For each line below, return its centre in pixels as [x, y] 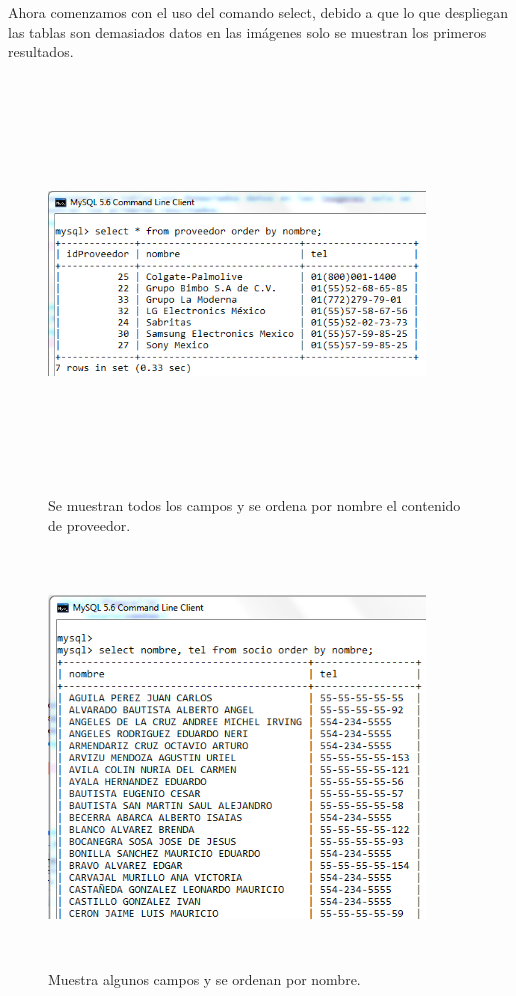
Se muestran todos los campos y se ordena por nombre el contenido [254, 505]
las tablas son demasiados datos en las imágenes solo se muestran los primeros [247, 31]
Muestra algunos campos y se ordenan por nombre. [204, 978]
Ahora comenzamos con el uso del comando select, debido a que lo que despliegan [258, 12]
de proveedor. [89, 524]
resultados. [41, 51]
